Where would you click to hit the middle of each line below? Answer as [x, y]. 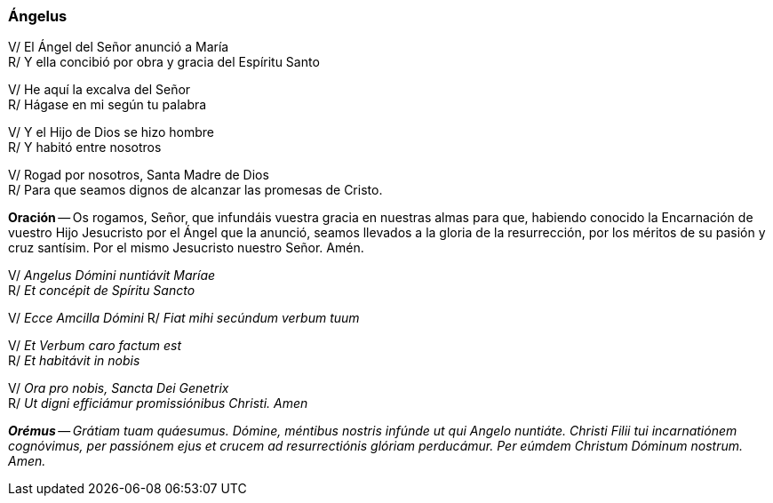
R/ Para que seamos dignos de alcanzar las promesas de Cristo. [195, 190]
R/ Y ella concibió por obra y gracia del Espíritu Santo [164, 62]
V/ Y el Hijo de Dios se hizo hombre [112, 132]
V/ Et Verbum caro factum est [95, 346]
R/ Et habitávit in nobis [74, 361]
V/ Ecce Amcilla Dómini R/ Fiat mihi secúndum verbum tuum [184, 318]
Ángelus [38, 16]
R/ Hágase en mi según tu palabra [108, 105]
